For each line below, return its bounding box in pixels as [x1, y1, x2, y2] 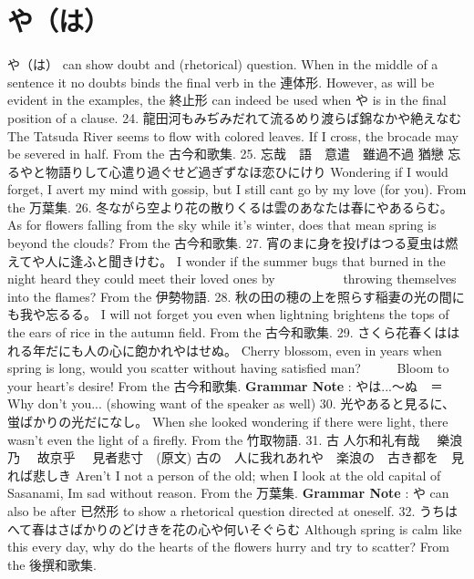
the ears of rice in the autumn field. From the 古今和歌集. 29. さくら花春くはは [7, 323, 460, 342]
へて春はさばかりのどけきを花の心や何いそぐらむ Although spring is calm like [7, 519, 462, 538]
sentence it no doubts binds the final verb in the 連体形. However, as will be [7, 72, 435, 91]
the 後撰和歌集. [7, 554, 97, 574]
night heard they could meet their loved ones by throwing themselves [7, 269, 457, 288]
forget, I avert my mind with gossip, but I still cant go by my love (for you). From [7, 180, 467, 199]
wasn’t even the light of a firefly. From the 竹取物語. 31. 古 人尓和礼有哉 [7, 429, 420, 449]
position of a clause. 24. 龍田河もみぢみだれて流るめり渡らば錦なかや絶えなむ [7, 108, 462, 127]
